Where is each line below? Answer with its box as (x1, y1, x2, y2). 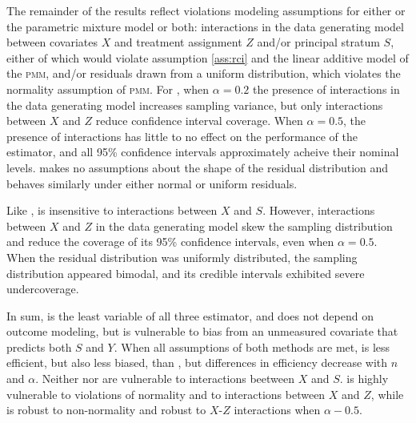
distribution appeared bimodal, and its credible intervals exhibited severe (6, 264, 365, 281)
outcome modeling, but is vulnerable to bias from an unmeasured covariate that (6, 323, 398, 340)
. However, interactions (262, 202, 375, 219)
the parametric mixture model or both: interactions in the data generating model (6, 18, 404, 34)
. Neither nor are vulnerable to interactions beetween (35, 370, 295, 387)
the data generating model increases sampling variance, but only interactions (6, 96, 383, 113)
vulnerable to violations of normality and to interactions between (6, 385, 326, 402)
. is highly (339, 370, 389, 387)
